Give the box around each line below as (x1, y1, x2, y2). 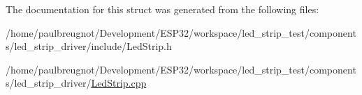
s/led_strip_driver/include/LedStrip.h (6, 39, 172, 53)
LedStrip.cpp (91, 76, 147, 90)
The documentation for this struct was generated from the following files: (6, 2, 319, 16)
